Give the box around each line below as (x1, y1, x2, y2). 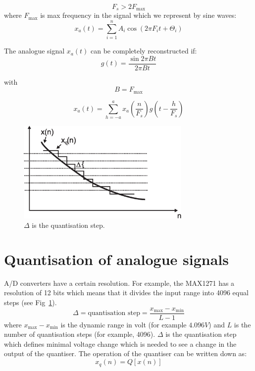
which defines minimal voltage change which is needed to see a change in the (4, 338, 237, 349)
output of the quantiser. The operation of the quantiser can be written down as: (4, 348, 247, 359)
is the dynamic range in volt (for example (60, 319, 187, 329)
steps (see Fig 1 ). (4, 297, 57, 308)
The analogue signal (4, 46, 65, 56)
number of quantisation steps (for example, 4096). (4, 329, 155, 339)
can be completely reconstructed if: (91, 46, 197, 56)
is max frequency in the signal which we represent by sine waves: (40, 10, 237, 20)
